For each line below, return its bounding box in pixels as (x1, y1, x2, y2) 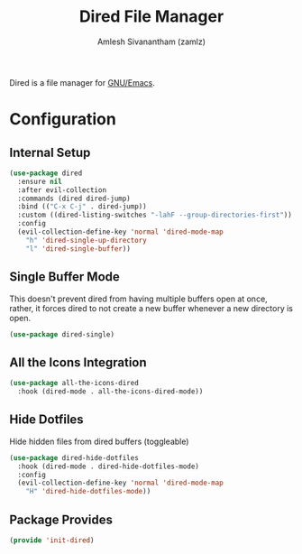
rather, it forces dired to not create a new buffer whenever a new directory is (9, 302, 293, 313)
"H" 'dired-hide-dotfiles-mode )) (25, 487, 151, 496)
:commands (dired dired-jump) (17, 194, 131, 203)
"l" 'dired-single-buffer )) (25, 244, 131, 254)
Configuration (9, 109, 117, 130)
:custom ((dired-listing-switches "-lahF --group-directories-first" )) (17, 210, 293, 220)
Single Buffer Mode (9, 269, 120, 285)
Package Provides (9, 512, 113, 527)
